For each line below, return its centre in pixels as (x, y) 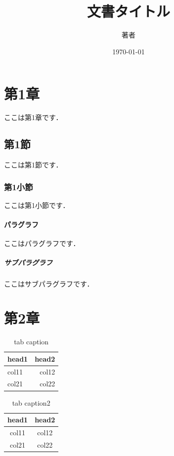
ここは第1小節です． (37, 205)
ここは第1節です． (33, 165)
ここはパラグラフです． (42, 243)
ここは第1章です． (33, 117)
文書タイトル (128, 11)
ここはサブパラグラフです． (49, 284)
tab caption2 (31, 402)
